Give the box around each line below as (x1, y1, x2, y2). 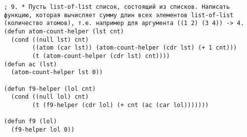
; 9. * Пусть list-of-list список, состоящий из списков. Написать (4, 3, 230, 10)
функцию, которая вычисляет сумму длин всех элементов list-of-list (4, 11, 234, 19)
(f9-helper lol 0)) (11, 126, 75, 133)
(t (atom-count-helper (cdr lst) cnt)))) (32, 52, 170, 59)
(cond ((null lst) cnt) (11, 36, 89, 43)
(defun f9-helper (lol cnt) (4, 85, 96, 92)
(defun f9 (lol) (4, 118, 57, 125)
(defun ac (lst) (4, 60, 57, 68)
